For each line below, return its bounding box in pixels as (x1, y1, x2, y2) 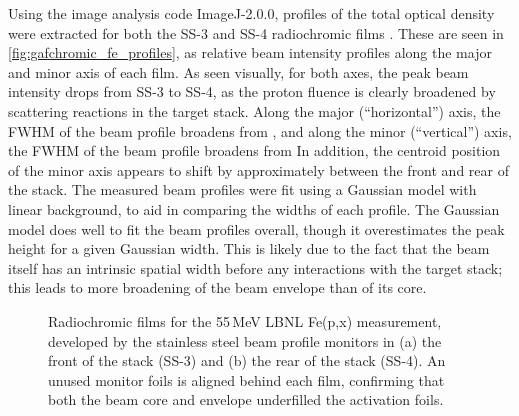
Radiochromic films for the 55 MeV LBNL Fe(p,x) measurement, (48, 310, 442, 331)
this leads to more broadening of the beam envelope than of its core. (8, 277, 427, 298)
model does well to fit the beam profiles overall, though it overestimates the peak (8, 218, 505, 239)
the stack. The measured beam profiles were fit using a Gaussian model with (8, 179, 477, 200)
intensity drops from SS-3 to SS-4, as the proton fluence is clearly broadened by (8, 81, 496, 102)
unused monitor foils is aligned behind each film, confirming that (48, 369, 445, 390)
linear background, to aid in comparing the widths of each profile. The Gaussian (8, 198, 500, 219)
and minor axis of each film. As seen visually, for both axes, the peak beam (8, 61, 469, 82)
